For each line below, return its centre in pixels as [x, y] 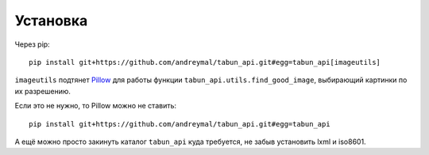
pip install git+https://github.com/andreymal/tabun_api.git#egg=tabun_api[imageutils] [205, 62]
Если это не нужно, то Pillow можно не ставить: [96, 106]
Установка [51, 21]
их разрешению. [43, 91]
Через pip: [33, 44]
